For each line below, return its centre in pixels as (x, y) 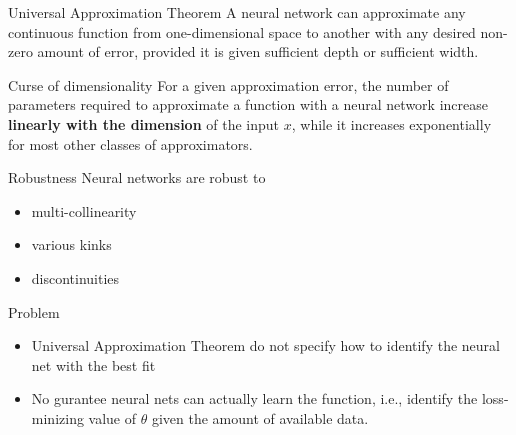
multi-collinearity (84, 210)
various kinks (71, 244)
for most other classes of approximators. (130, 143)
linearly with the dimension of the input (144, 123)
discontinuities (75, 277)
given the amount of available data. (260, 417)
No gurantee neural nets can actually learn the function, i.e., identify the (254, 398)
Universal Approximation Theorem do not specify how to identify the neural (265, 345)
